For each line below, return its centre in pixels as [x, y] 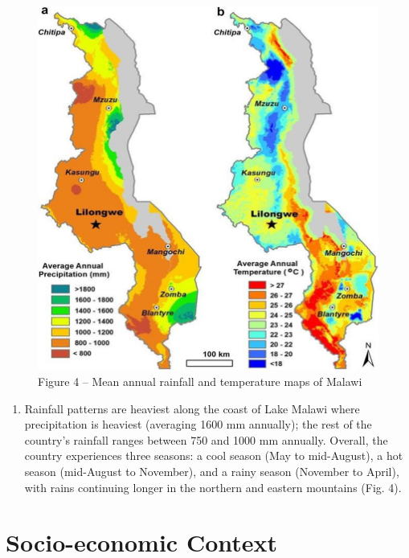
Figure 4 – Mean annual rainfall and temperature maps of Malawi [200, 381]
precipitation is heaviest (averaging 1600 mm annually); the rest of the [198, 424]
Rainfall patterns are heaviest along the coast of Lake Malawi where [192, 408]
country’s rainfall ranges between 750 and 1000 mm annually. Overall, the [206, 439]
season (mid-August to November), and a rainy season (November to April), [212, 471]
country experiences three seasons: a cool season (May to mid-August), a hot [214, 455]
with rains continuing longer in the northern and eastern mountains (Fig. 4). [213, 487]
